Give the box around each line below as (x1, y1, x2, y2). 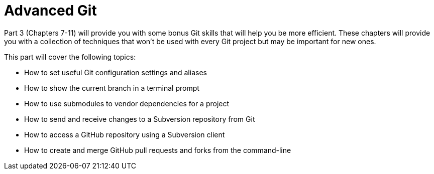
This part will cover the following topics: (4, 52, 136, 61)
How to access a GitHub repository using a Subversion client (24, 130, 225, 139)
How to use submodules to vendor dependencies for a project (24, 99, 230, 108)
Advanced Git (4, 2, 97, 19)
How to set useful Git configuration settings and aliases (24, 68, 207, 77)
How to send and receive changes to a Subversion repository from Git (24, 114, 255, 123)
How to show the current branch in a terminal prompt (24, 83, 199, 92)
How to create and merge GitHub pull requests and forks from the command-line (24, 145, 291, 154)
